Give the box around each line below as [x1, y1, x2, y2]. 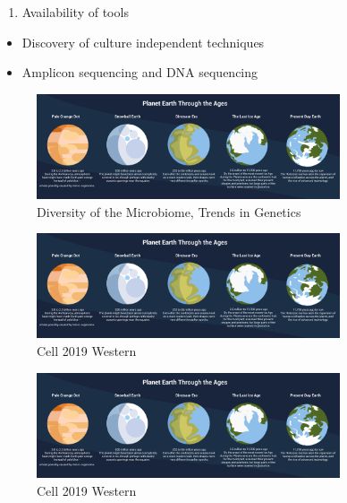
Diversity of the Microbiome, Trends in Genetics [37, 202, 301, 221]
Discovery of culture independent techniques [21, 32, 265, 51]
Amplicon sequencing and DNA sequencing [21, 63, 258, 82]
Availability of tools [21, 3, 129, 21]
